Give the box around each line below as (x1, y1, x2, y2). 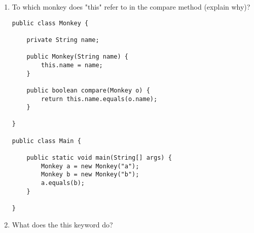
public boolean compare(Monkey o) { (26, 86, 150, 94)
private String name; (26, 36, 99, 43)
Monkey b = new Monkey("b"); (41, 171, 139, 178)
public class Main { (12, 137, 81, 145)
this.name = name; (41, 61, 103, 69)
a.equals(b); (41, 179, 85, 187)
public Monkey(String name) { (26, 53, 128, 61)
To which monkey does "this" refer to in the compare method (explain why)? (12, 2, 250, 12)
